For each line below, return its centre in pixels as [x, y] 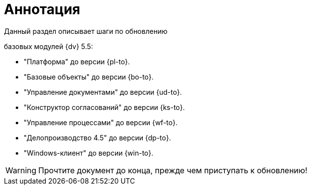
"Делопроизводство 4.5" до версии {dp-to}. [97, 137]
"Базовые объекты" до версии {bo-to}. [89, 77]
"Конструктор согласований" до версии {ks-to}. [104, 107]
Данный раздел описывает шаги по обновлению [86, 31]
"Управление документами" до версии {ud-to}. [103, 92]
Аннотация [42, 9]
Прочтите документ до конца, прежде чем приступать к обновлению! [173, 170]
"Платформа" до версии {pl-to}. [77, 61]
